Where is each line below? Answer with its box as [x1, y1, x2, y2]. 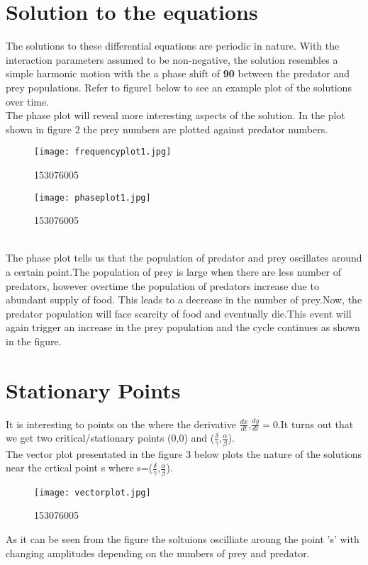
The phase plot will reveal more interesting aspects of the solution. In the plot [6, 108, 345, 123]
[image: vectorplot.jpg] [34, 487, 151, 498]
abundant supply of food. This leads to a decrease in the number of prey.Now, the [6, 292, 362, 307]
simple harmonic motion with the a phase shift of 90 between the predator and [6, 66, 350, 81]
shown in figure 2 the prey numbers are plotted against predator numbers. [6, 121, 328, 136]
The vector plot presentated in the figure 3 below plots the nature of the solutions [6, 446, 362, 461]
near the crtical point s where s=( [6, 460, 153, 475]
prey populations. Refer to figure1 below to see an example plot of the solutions [6, 79, 352, 94]
